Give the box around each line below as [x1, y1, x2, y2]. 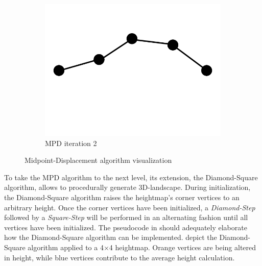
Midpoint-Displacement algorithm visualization [25, 155, 172, 165]
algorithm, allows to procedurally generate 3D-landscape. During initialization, [4, 182, 251, 192]
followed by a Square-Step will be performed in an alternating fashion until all [4, 212, 248, 223]
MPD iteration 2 [45, 137, 97, 148]
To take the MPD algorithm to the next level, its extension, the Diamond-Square [4, 172, 258, 182]
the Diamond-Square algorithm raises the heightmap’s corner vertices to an [4, 191, 240, 202]
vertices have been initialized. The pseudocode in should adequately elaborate [4, 222, 247, 232]
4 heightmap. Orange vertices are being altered [109, 241, 256, 252]
